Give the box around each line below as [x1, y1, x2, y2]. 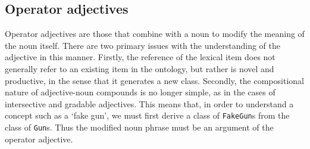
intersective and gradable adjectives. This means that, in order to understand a [5, 97, 294, 110]
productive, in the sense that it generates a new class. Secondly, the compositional [5, 74, 304, 86]
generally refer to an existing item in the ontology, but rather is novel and [5, 62, 274, 74]
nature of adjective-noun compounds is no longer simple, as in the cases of [5, 86, 275, 98]
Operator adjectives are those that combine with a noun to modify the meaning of [5, 27, 305, 40]
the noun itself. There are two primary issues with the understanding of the [5, 39, 280, 51]
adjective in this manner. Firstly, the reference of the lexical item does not [5, 51, 275, 63]
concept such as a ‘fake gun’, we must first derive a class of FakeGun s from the [5, 109, 290, 122]
